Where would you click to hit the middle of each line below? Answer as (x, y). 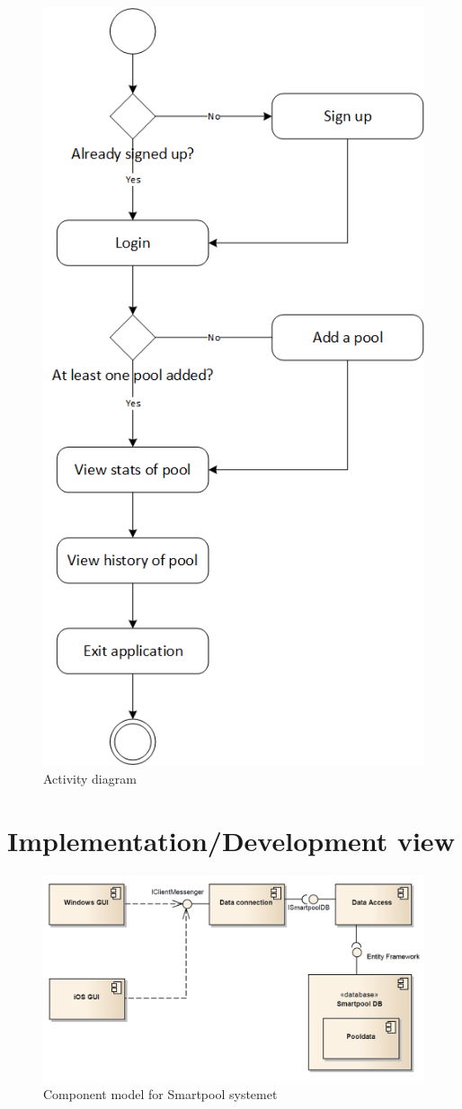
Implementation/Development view (231, 840)
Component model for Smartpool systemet (160, 1093)
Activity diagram (90, 779)
